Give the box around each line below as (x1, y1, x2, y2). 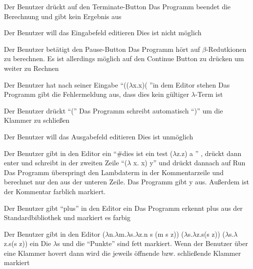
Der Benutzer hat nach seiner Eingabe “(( (4, 79, 129, 90)
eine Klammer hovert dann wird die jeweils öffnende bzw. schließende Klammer (4, 247, 241, 258)
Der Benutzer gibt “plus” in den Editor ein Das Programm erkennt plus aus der (4, 202, 243, 213)
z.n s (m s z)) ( (139, 228, 184, 239)
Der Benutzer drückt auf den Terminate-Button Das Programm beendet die (4, 1, 231, 11)
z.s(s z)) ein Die (4, 238, 51, 248)
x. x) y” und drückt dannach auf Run (133, 157, 246, 168)
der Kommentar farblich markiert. (4, 186, 106, 196)
